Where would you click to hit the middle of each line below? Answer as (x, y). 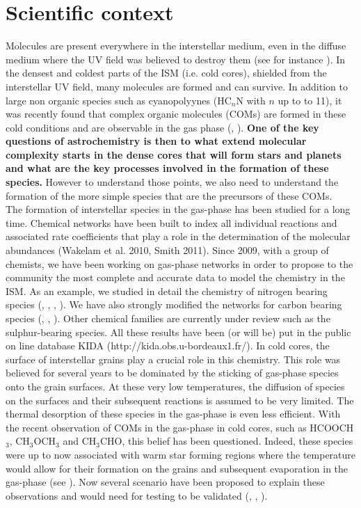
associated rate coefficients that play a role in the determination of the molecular (178, 236)
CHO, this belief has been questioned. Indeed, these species (226, 441)
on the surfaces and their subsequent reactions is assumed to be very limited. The (180, 400)
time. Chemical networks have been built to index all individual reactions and (171, 222)
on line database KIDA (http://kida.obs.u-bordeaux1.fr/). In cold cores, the (168, 346)
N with (251, 100)
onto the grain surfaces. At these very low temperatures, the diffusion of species (175, 386)
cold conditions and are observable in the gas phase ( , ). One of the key (162, 127)
